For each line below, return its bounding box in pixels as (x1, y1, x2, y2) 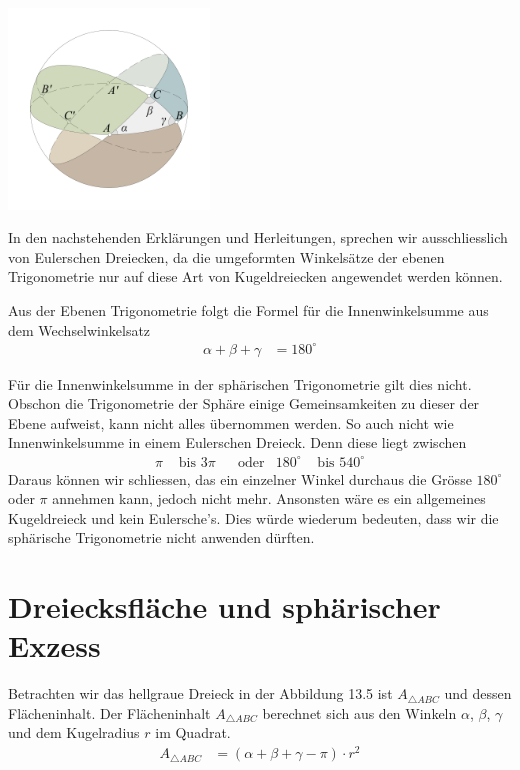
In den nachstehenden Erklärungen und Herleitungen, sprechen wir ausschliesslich (8, 227, 508, 248)
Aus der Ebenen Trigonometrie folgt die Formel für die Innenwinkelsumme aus (8, 299, 489, 320)
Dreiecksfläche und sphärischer (8, 586, 441, 627)
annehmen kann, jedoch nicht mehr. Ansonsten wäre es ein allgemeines (52, 488, 486, 509)
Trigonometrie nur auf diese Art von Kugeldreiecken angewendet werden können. (8, 266, 503, 287)
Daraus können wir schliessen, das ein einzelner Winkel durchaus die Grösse (8, 468, 472, 489)
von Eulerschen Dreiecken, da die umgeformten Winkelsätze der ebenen (8, 246, 445, 267)
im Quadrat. (155, 722, 231, 743)
